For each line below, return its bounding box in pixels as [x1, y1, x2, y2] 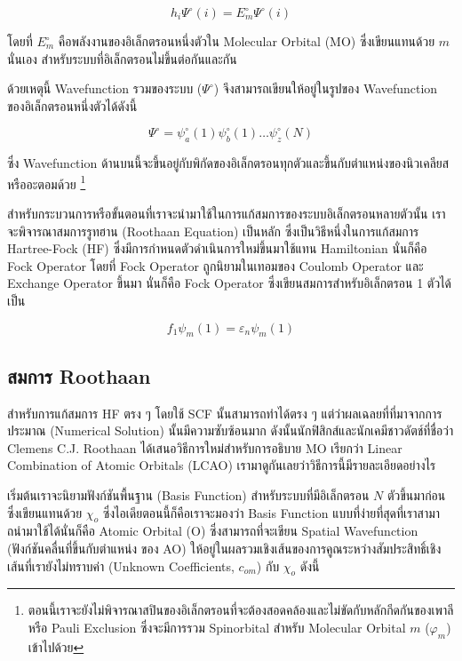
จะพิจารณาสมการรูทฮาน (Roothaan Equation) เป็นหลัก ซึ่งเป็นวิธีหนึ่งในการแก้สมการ [7, 221, 419, 240]
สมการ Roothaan [7, 362, 151, 389]
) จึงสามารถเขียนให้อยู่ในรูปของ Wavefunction [213, 79, 438, 98]
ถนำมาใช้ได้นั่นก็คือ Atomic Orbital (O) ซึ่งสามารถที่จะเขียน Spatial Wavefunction [7, 522, 418, 540]
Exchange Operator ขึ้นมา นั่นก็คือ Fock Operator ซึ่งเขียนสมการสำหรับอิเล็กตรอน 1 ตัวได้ [7, 274, 452, 292]
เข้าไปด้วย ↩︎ [28, 637, 84, 656]
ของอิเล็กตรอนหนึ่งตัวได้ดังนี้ [7, 96, 138, 115]
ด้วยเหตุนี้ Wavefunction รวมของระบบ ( [7, 79, 203, 98]
